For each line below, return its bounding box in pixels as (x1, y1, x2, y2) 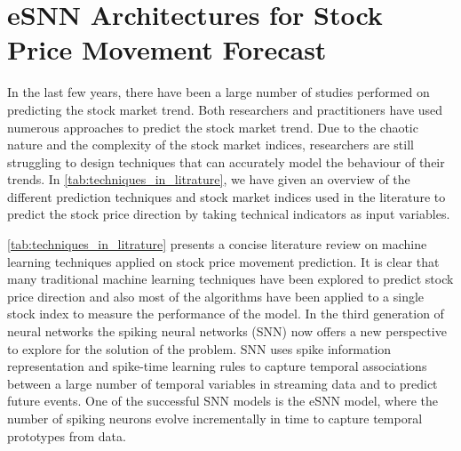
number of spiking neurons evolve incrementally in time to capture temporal (7, 409, 423, 427)
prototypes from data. (7, 426, 126, 445)
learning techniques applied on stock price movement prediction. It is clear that (7, 252, 440, 270)
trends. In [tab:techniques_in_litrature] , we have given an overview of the (7, 170, 410, 189)
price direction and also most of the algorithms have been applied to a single (7, 286, 425, 305)
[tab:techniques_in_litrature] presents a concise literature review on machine (7, 235, 427, 254)
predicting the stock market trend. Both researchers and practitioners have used (7, 100, 443, 118)
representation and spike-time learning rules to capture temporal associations (7, 357, 427, 375)
